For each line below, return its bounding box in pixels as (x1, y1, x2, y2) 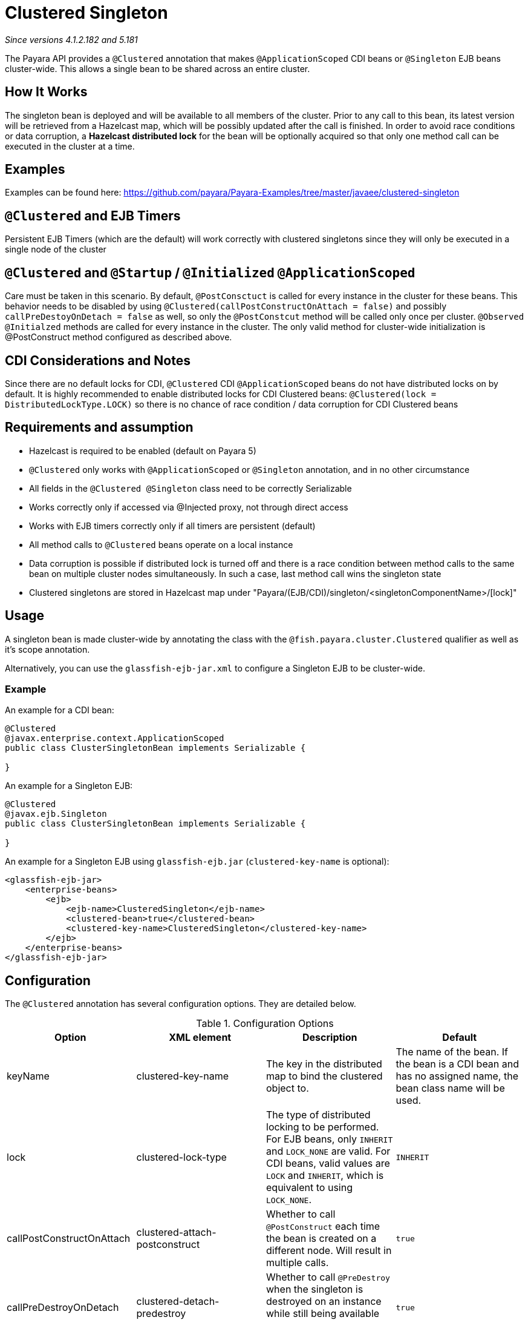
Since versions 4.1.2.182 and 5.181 (5, 34, 138, 45)
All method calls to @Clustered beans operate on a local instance (29, 539, 293, 550)
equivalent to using (266, 1181, 353, 1194)
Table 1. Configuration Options (196, 1017, 334, 1030)
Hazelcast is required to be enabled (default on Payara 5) (29, 445, 256, 456)
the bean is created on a (266, 1232, 377, 1245)
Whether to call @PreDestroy (266, 1271, 390, 1284)
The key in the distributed (266, 1058, 382, 1071)
